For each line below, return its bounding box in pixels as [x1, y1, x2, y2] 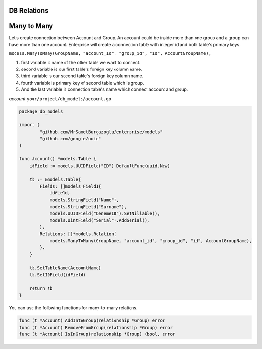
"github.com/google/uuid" [39, 136, 101, 141]
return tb [29, 285, 53, 291]
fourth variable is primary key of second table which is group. [21, 80, 144, 86]
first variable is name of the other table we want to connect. [21, 59, 141, 65]
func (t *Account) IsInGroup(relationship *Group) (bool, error [19, 331, 176, 337]
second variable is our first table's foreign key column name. [21, 66, 143, 72]
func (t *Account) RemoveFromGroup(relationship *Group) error [19, 325, 173, 330]
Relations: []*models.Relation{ [39, 231, 116, 237]
